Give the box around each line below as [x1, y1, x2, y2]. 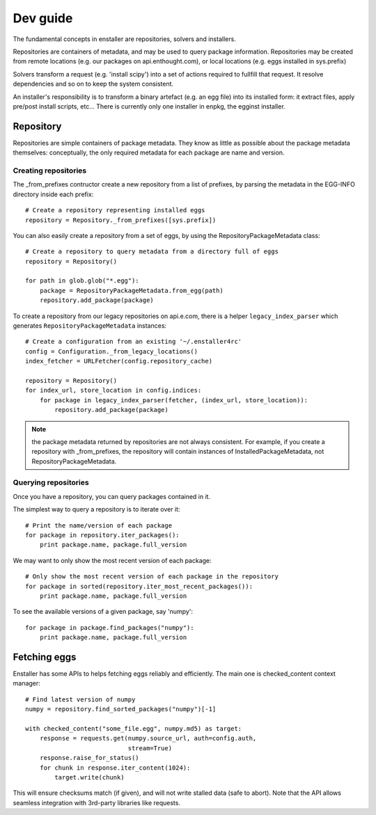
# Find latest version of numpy [25, 695, 136, 703]
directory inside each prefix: [13, 190, 94, 198]
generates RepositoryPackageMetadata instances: [13, 322, 167, 330]
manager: [13, 679, 41, 688]
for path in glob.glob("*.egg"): [25, 277, 139, 285]
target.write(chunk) [54, 773, 125, 781]
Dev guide [13, 10, 73, 26]
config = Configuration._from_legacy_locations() [25, 347, 198, 355]
